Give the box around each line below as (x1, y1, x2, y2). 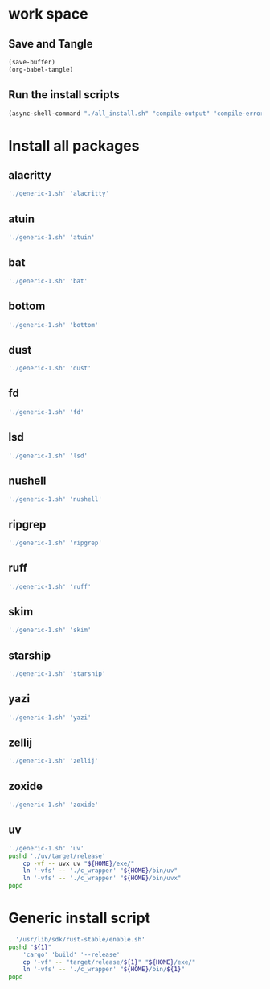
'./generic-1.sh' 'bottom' (8, 321, 99, 329)
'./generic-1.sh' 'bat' (8, 277, 88, 285)
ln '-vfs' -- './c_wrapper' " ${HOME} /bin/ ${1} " (22, 966, 185, 974)
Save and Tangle (8, 37, 93, 51)
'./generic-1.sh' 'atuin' (8, 234, 95, 242)
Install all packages (8, 136, 140, 155)
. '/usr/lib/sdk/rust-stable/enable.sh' (8, 935, 146, 943)
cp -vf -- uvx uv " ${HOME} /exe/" (22, 859, 135, 867)
